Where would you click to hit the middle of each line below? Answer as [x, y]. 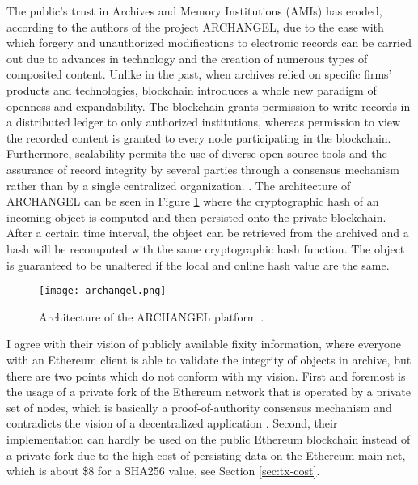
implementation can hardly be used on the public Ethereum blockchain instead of [209, 438]
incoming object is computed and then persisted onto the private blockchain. [196, 217]
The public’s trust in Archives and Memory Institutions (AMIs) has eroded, [194, 11]
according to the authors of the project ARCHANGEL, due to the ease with [195, 26]
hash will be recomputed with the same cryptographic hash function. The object [206, 248]
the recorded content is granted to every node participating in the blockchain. [199, 137]
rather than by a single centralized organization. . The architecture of [179, 185]
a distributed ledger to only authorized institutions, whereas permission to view [204, 122]
